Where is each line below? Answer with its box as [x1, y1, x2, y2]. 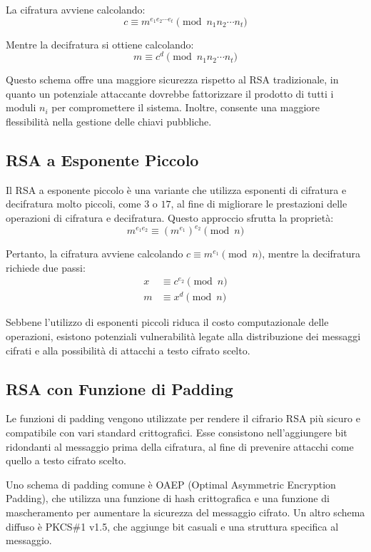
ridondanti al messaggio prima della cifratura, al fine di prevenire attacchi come [6, 439, 354, 454]
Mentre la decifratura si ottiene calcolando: [6, 36, 194, 51]
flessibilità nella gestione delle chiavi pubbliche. [6, 114, 212, 129]
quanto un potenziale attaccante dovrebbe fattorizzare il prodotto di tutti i [6, 86, 334, 101]
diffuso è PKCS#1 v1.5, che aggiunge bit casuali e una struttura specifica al [6, 518, 339, 533]
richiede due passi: [6, 260, 86, 275]
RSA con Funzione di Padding [6, 377, 233, 399]
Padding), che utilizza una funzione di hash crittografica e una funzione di [6, 491, 330, 506]
